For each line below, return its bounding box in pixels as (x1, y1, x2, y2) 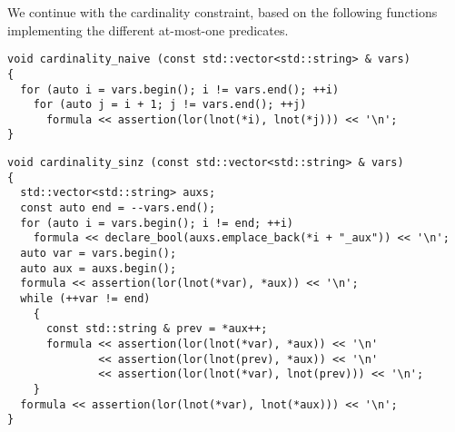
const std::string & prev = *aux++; (45, 322, 268, 336)
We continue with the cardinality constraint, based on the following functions (7, 3, 438, 21)
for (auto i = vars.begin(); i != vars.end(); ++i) (20, 83, 340, 96)
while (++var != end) (20, 292, 151, 306)
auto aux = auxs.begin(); (20, 261, 177, 275)
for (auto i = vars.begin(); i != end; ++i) (20, 216, 293, 230)
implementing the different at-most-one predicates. (7, 20, 289, 39)
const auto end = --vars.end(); (20, 201, 216, 215)
